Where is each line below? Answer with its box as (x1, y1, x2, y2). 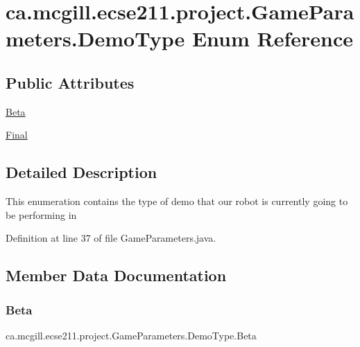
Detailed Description (6, 161, 157, 183)
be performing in (6, 207, 77, 222)
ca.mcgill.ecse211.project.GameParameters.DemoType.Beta (6, 328, 257, 342)
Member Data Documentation (6, 265, 227, 286)
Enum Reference (191, 24, 354, 53)
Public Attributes (6, 71, 135, 93)
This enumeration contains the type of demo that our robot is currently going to (6, 194, 348, 208)
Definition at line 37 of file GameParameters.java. (6, 231, 216, 245)
